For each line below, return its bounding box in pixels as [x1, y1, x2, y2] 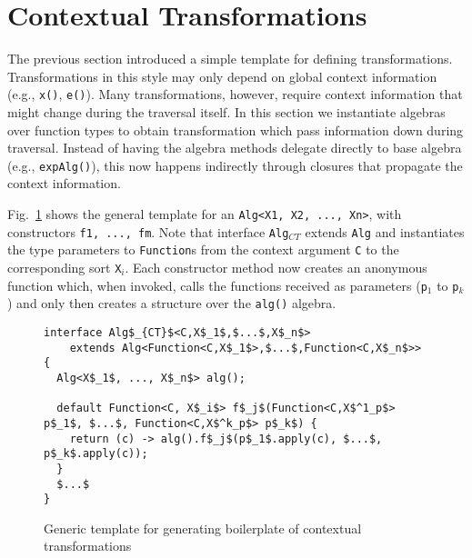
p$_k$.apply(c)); [44, 447, 148, 461]
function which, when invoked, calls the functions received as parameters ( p [7, 275, 427, 294]
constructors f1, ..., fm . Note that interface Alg [7, 222, 289, 241]
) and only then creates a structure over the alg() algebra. [7, 294, 336, 313]
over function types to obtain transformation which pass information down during [7, 120, 464, 139]
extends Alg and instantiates [305, 222, 465, 241]
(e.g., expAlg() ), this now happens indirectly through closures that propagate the [7, 155, 463, 174]
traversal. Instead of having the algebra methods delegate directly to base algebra [7, 138, 462, 157]
